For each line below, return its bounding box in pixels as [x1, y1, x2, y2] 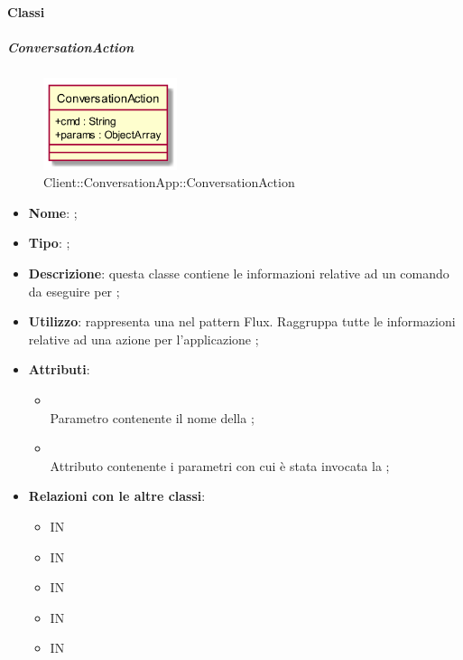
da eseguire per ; [28, 281, 120, 300]
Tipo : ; [28, 233, 70, 252]
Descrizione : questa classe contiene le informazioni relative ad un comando [28, 264, 449, 283]
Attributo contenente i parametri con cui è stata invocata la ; [50, 456, 390, 475]
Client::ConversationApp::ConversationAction [43, 173, 295, 192]
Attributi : [28, 360, 90, 379]
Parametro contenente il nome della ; [50, 408, 255, 427]
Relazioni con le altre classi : [28, 486, 206, 505]
